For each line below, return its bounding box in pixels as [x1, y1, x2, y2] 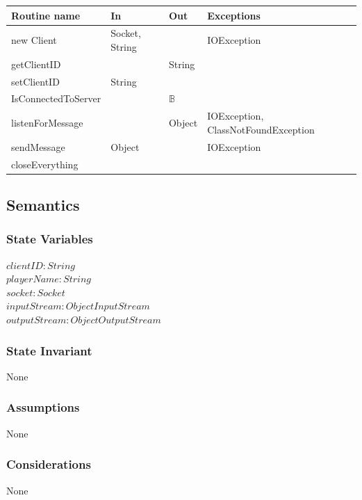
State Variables [6, 230, 93, 248]
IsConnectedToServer [11, 91, 101, 106]
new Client [11, 33, 57, 47]
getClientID [11, 56, 61, 71]
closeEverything [11, 156, 79, 171]
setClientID [11, 74, 60, 88]
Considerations [6, 455, 91, 473]
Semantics [6, 194, 80, 216]
